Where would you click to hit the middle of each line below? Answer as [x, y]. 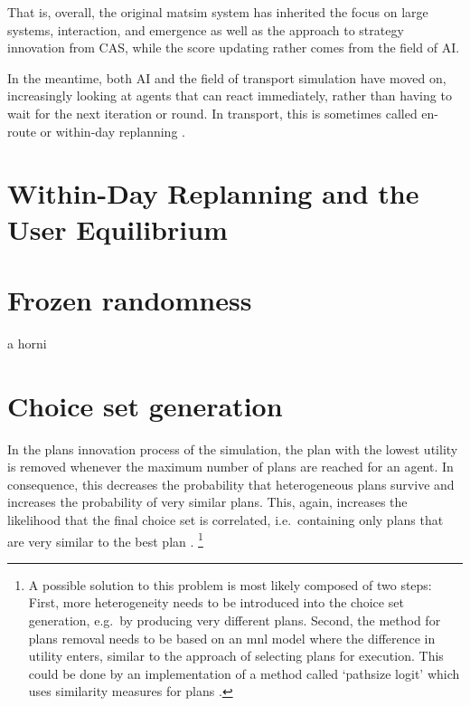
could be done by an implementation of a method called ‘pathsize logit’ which [244, 673]
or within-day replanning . [113, 131]
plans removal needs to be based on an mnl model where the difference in [232, 638]
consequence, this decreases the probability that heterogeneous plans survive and [231, 484]
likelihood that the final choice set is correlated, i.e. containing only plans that [226, 519]
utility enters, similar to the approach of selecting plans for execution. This [236, 656]
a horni [27, 343]
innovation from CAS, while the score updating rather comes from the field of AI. [234, 48]
